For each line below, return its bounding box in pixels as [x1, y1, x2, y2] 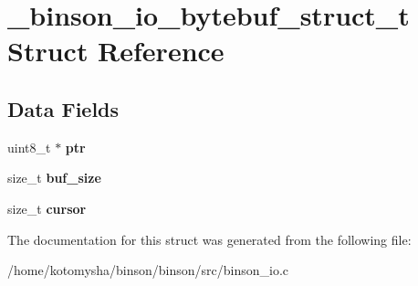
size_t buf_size [7, 168, 101, 187]
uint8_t [7, 137, 51, 156]
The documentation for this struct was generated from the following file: [7, 229, 412, 249]
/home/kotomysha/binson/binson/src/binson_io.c [7, 260, 289, 280]
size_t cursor [7, 198, 87, 217]
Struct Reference [7, 32, 225, 69]
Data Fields [7, 94, 120, 122]
